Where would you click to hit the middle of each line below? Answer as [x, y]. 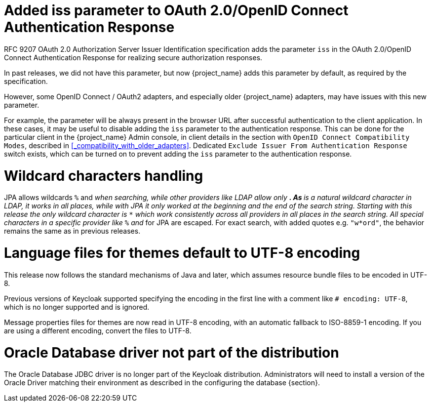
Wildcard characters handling [104, 176]
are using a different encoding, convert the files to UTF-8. [98, 330]
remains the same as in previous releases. [72, 231]
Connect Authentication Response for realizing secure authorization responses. [133, 57]
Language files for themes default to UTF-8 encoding [182, 253]
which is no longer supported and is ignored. [77, 307]
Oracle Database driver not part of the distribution [172, 352]
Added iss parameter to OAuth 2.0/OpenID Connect [176, 10]
